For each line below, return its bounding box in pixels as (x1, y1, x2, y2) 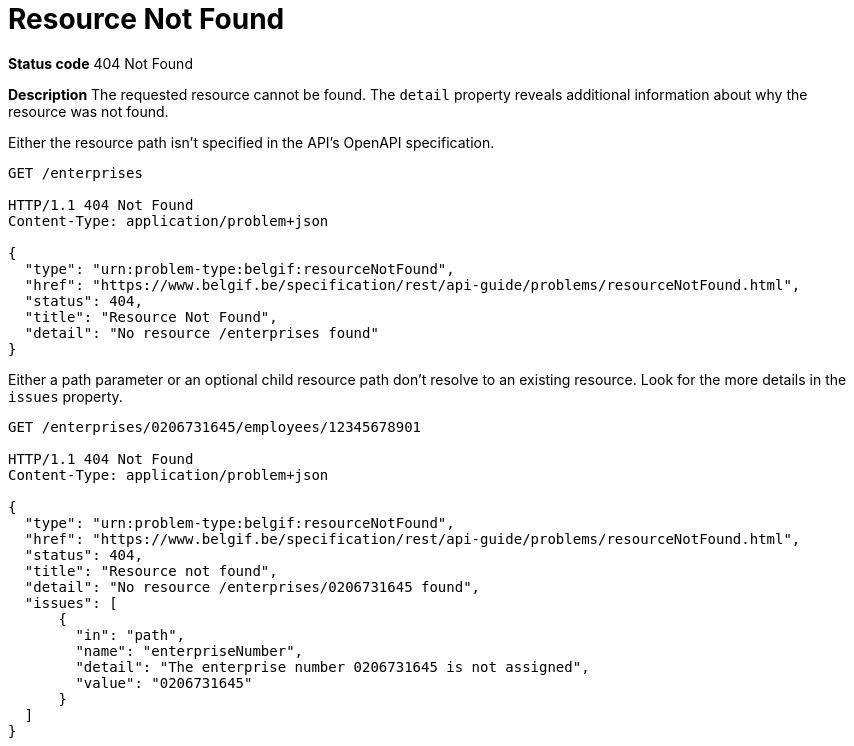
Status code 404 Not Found (8, 54, 193, 72)
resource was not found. (8, 102, 169, 120)
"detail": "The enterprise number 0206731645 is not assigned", (75, 658, 590, 675)
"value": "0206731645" (75, 674, 253, 691)
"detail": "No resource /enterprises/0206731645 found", (24, 578, 481, 595)
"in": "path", (75, 626, 186, 643)
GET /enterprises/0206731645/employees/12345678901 (8, 418, 422, 435)
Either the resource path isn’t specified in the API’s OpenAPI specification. (8, 133, 495, 151)
